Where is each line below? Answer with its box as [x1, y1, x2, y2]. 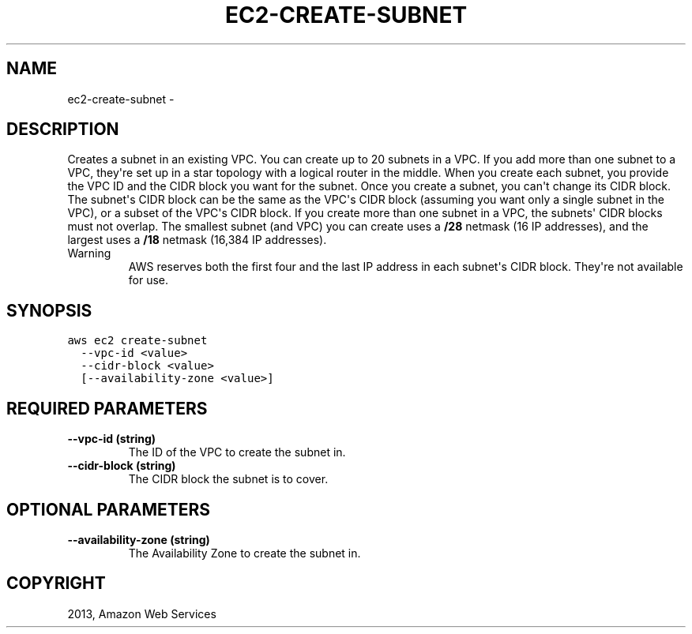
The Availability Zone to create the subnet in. [128, 546, 361, 560]
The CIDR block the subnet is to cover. [128, 472, 329, 486]
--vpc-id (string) [67, 432, 156, 446]
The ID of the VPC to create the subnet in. [128, 445, 346, 460]
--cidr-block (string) [67, 459, 176, 473]
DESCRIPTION [6, 119, 119, 140]
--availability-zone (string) [67, 532, 210, 546]
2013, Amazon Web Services [67, 606, 216, 621]
